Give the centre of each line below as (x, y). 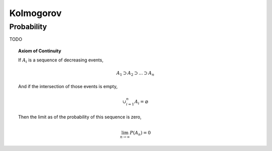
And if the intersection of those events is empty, (68, 86)
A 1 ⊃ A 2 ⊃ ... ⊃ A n (135, 74)
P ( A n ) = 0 (140, 133)
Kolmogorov (36, 13)
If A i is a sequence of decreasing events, (61, 60)
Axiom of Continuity (40, 51)
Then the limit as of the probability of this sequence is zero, (80, 117)
